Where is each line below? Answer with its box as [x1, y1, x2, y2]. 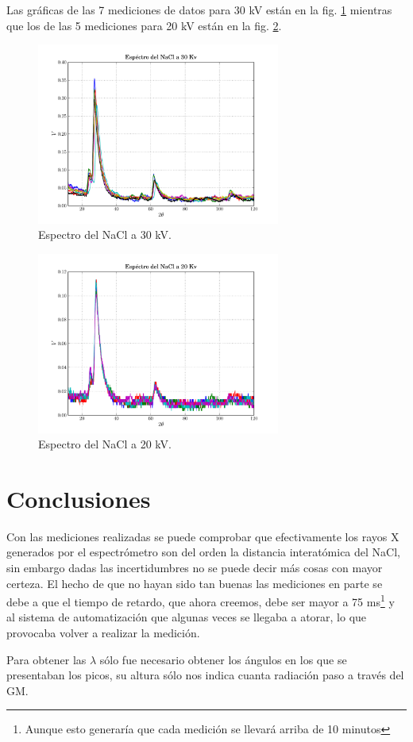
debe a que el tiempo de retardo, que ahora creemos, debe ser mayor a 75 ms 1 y [6, 591, 395, 609]
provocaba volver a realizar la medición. [6, 625, 200, 641]
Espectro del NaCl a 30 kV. [38, 226, 172, 243]
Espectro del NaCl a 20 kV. [38, 436, 172, 452]
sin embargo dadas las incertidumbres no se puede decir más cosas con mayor [6, 559, 383, 576]
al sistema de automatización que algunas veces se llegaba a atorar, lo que [6, 609, 367, 625]
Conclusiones [6, 482, 151, 514]
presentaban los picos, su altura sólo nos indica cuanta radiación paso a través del [6, 667, 404, 683]
